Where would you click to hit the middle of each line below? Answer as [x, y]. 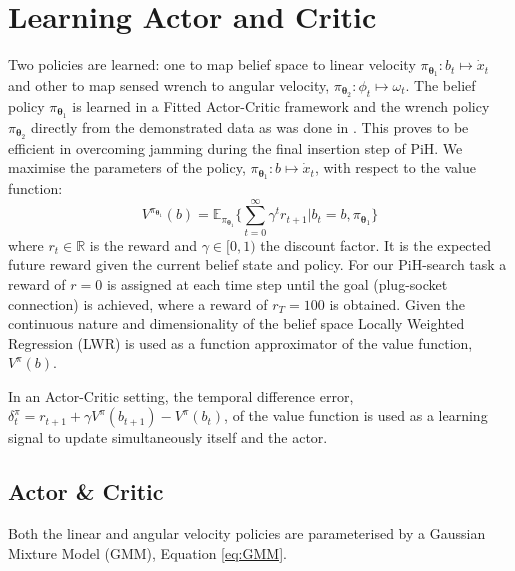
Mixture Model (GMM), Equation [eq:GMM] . [147, 552]
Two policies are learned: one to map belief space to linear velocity [212, 64]
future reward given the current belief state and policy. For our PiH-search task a [257, 264]
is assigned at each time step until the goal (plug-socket [277, 283]
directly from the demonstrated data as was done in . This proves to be [250, 126]
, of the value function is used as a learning [356, 415]
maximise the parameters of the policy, [127, 167]
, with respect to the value [395, 167]
